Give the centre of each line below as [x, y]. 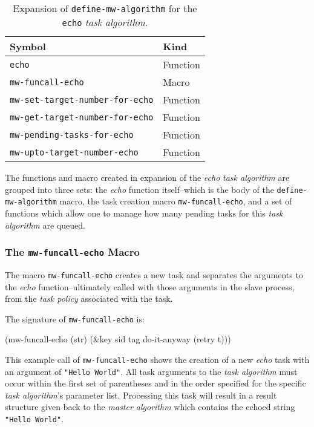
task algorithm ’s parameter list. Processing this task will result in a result [141, 395]
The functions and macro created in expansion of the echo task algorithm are [147, 177]
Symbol [28, 46]
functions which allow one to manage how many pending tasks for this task [144, 213]
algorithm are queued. [45, 225]
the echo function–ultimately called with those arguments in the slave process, [150, 286]
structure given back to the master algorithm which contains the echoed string [150, 407]
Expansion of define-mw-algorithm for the [105, 8]
